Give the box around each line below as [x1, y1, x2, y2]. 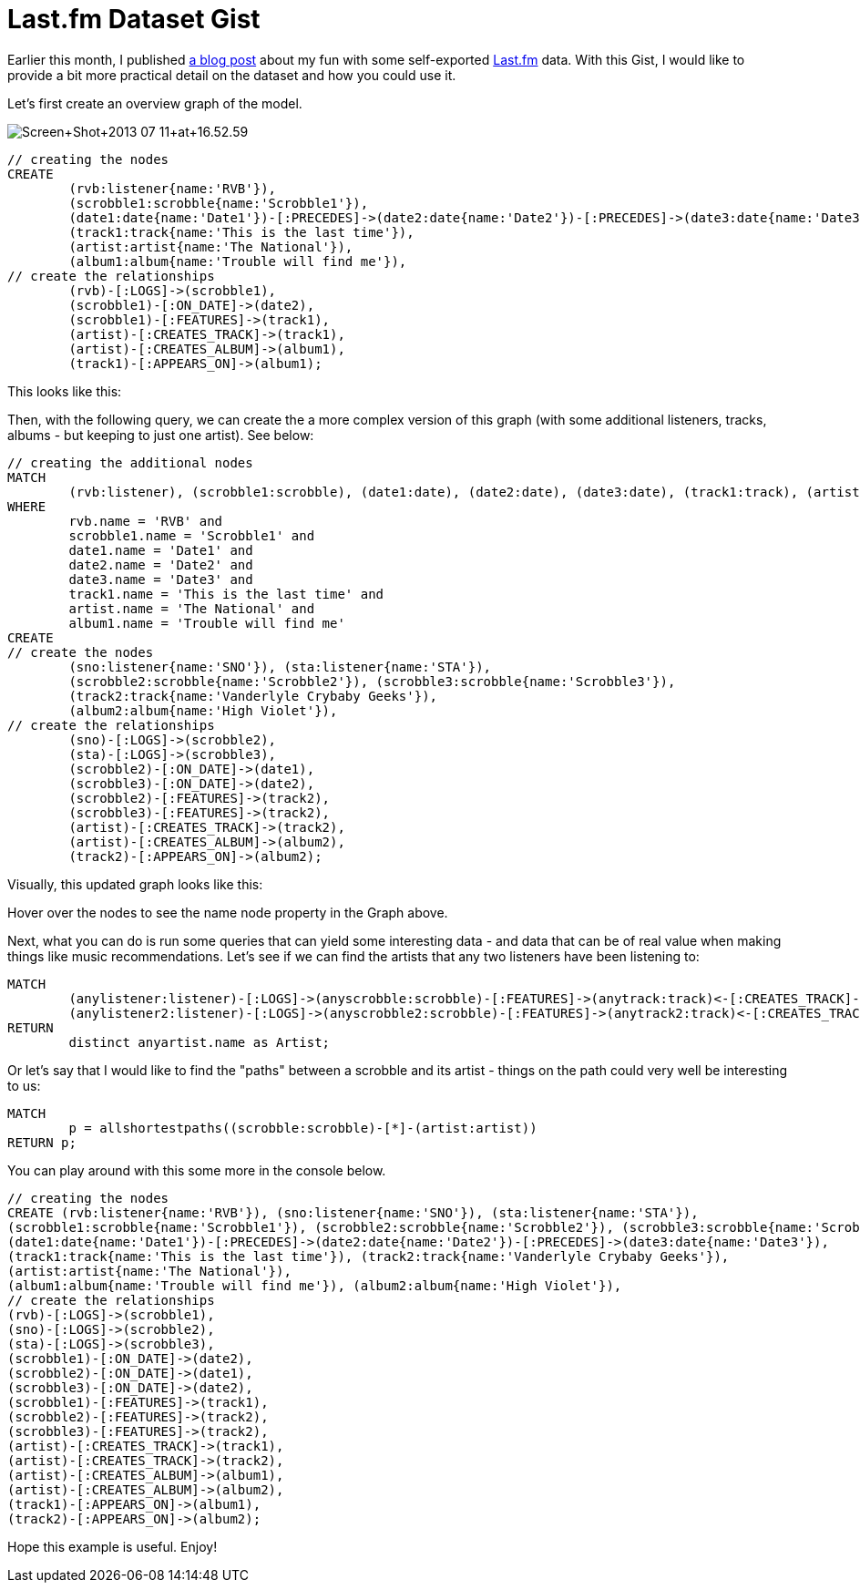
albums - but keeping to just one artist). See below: [7, 426, 314, 443]
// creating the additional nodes [7, 455, 253, 470]
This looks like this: [7, 383, 122, 399]
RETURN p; [7, 1134, 77, 1150]
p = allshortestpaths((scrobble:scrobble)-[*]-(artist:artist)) [68, 1120, 537, 1135]
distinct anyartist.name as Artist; [68, 1034, 331, 1050]
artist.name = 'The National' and [68, 600, 315, 616]
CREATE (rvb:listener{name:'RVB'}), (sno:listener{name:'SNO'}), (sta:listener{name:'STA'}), [7, 1205, 699, 1220]
